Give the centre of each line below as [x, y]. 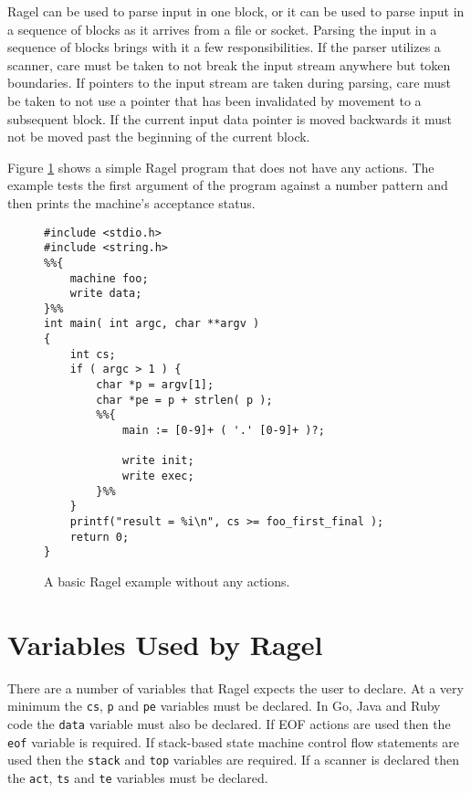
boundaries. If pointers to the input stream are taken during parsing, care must [230, 83]
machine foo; [109, 278]
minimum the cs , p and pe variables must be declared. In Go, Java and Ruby [224, 706]
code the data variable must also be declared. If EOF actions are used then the [229, 723]
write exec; [158, 476]
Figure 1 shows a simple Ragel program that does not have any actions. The [221, 167]
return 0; [99, 537]
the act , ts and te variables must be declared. [138, 777]
